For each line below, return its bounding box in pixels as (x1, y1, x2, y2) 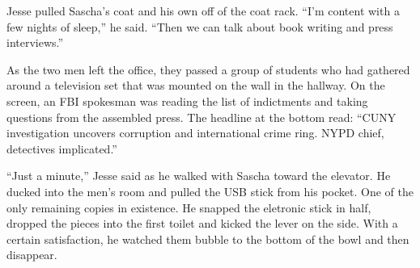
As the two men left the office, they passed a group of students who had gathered (6, 61, 410, 77)
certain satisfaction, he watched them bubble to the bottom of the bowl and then (6, 230, 409, 247)
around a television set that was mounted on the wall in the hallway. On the (6, 77, 385, 94)
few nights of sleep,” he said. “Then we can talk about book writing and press (6, 18, 393, 35)
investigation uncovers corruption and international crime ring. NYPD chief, (6, 124, 384, 141)
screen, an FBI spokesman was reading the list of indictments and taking (6, 92, 368, 109)
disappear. (6, 246, 57, 263)
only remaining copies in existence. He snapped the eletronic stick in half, (6, 199, 371, 216)
